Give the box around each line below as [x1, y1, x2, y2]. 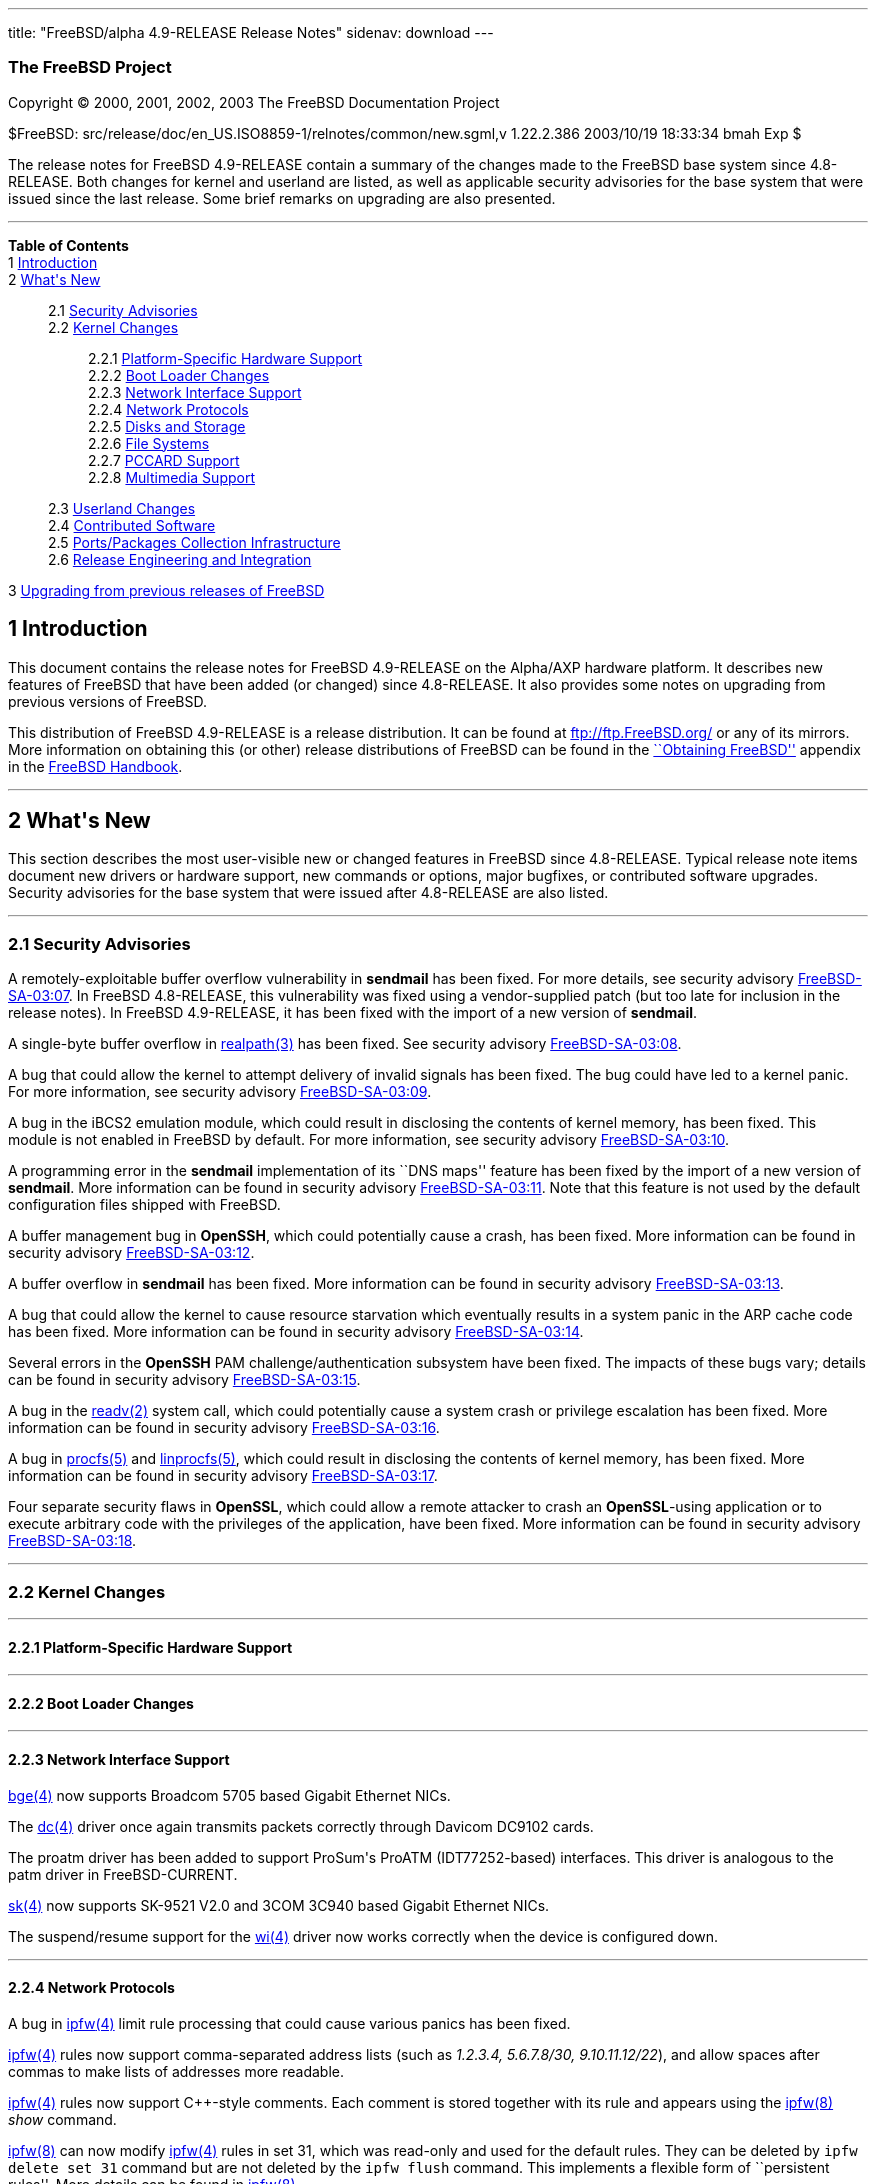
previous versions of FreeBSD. [8, 692, 207, 710]
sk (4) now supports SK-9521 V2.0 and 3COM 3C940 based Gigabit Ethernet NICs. [8, 1896, 550, 1914]
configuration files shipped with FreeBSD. [8, 1196, 281, 1214]
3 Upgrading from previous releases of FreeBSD [8, 581, 325, 599]
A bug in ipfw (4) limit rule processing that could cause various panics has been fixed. [8, 2014, 571, 2032]
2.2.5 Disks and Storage [88, 417, 246, 435]
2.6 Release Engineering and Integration [48, 550, 312, 568]
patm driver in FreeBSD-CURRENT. [8, 1865, 238, 1883]
